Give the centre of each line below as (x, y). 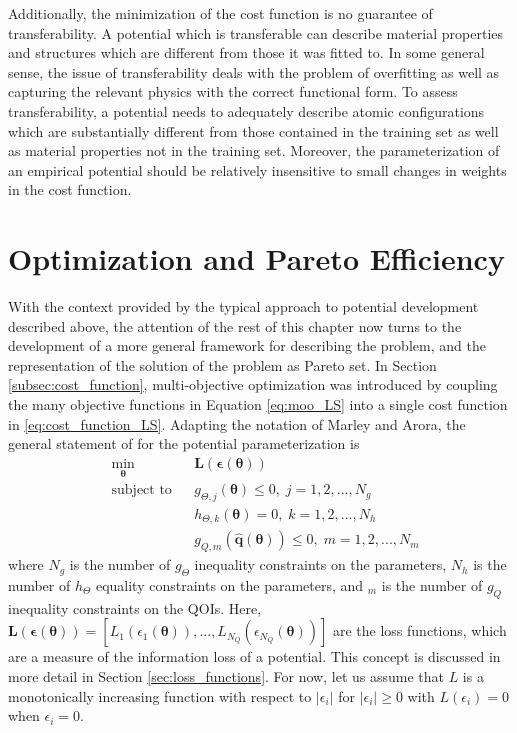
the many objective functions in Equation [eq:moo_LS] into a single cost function (258, 404)
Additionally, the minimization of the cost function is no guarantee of (220, 13)
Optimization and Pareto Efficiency (256, 258)
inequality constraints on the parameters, (320, 564)
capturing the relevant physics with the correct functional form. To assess (233, 91)
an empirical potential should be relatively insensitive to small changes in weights (257, 169)
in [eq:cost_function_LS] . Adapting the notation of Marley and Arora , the (237, 423)
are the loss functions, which (419, 630)
